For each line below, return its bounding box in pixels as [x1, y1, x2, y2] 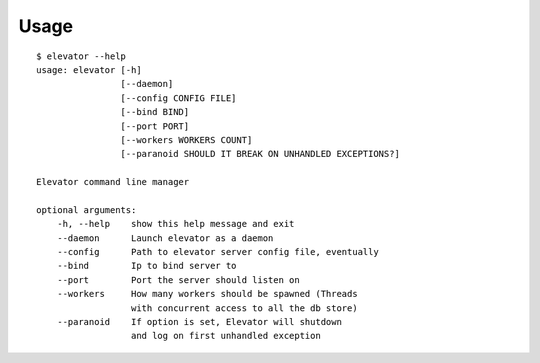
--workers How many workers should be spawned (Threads [56, 288, 359, 300]
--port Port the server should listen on [56, 274, 300, 285]
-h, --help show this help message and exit [56, 218, 295, 230]
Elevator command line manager [36, 176, 190, 188]
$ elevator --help [36, 50, 127, 62]
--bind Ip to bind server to [56, 260, 237, 272]
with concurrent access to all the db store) [130, 302, 359, 314]
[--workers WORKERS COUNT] [120, 134, 253, 145]
